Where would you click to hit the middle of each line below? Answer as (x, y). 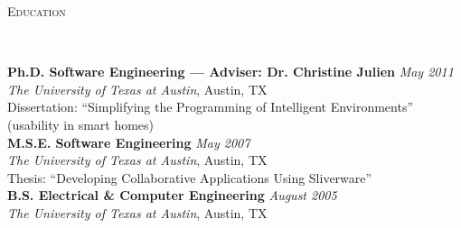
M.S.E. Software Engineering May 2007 (129, 142)
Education (37, 11)
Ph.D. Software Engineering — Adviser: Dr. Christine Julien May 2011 (230, 72)
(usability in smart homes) (81, 124)
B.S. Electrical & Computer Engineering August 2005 (172, 195)
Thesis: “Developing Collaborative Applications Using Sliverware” (190, 177)
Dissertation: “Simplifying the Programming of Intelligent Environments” (211, 107)
